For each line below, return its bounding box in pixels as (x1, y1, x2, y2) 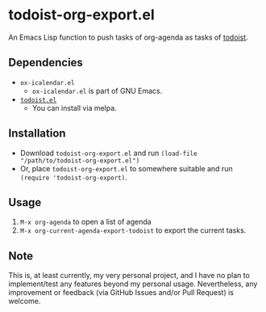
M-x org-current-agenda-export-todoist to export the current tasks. (19, 226, 247, 235)
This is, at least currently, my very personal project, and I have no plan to (8, 271, 250, 280)
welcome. (8, 297, 41, 306)
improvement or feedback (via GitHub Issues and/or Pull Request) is (8, 288, 234, 297)
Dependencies (8, 56, 83, 70)
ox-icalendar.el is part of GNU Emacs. (31, 86, 163, 95)
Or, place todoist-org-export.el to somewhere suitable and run (19, 163, 233, 173)
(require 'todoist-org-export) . (19, 172, 127, 182)
